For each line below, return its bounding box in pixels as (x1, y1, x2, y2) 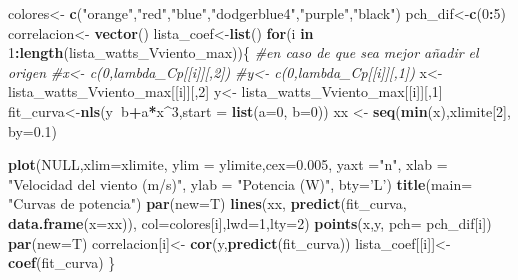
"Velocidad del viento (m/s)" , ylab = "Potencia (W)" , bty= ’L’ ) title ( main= (8, 173, 473, 194)
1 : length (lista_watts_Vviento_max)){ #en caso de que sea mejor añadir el (8, 42, 479, 63)
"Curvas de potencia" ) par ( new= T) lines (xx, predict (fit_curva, (8, 193, 407, 214)
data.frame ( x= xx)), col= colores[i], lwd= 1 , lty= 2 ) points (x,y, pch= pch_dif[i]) (8, 212, 492, 233)
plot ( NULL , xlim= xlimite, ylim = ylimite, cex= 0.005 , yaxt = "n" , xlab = (8, 154, 448, 175)
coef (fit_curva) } (8, 252, 116, 273)
